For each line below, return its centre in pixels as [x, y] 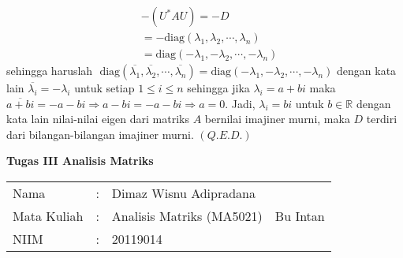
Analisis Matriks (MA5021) [187, 216]
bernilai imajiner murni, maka [277, 119]
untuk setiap [104, 88]
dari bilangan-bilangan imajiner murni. [100, 134]
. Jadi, [240, 103]
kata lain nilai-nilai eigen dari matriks [98, 119]
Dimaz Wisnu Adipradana [183, 193]
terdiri [382, 119]
